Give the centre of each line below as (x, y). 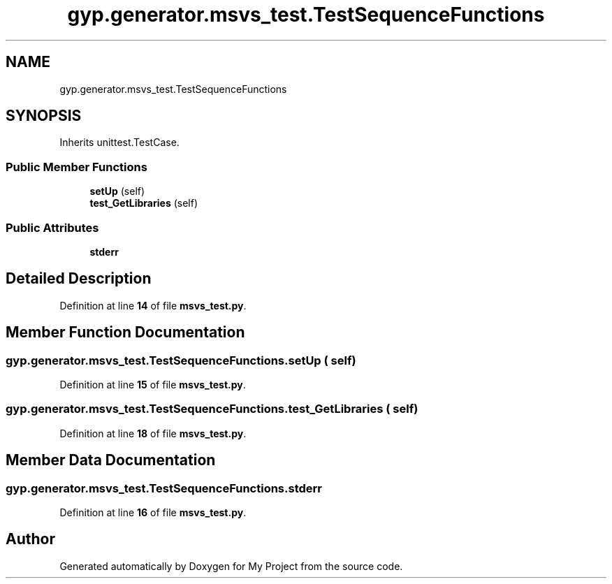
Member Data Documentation (111, 460)
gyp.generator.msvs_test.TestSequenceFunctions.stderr (164, 488)
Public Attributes (52, 227)
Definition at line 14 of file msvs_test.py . (153, 305)
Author (30, 539)
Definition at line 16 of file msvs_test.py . (153, 512)
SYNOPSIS (44, 116)
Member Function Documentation (125, 333)
